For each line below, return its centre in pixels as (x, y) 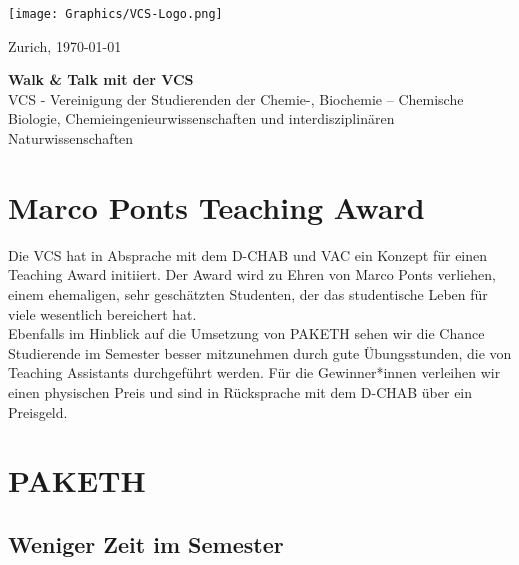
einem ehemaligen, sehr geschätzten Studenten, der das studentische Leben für (248, 293)
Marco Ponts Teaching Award (216, 206)
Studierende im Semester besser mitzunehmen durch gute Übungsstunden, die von (260, 352)
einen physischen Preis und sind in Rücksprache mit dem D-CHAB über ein (240, 391)
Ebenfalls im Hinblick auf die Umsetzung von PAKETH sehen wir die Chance (246, 333)
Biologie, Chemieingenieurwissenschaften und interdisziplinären (201, 118)
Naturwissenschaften (71, 138)
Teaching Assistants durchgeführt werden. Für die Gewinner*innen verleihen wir (254, 372)
